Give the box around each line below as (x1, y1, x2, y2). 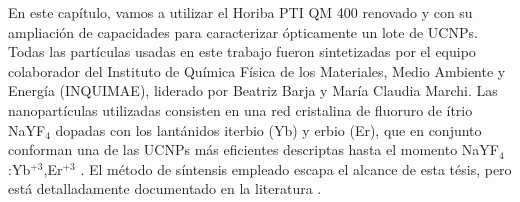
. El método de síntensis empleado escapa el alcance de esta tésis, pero (80, 158, 512, 179)
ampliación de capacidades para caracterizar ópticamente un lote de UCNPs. (8, 21, 478, 42)
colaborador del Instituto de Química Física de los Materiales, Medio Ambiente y (8, 60, 506, 81)
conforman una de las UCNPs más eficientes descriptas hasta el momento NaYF (8, 139, 499, 160)
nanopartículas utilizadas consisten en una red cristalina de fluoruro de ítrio (8, 99, 473, 120)
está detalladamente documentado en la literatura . (8, 178, 322, 199)
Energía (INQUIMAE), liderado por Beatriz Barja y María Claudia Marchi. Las (8, 80, 498, 101)
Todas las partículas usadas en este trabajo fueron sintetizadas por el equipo (8, 41, 476, 62)
